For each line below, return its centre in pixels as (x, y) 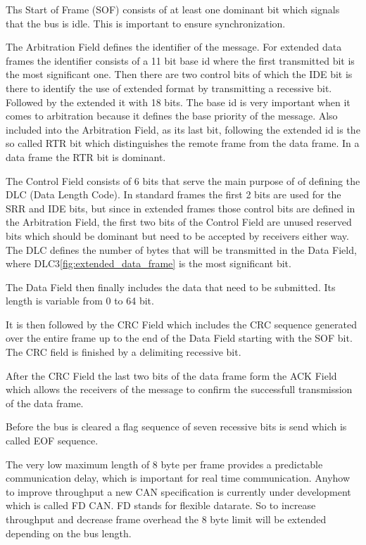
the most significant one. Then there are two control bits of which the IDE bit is (179, 74)
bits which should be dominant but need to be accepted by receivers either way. (177, 235)
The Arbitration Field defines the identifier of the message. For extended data (174, 47)
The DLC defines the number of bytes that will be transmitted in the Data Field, (181, 249)
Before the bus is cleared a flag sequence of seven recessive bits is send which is (176, 427)
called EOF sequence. (52, 441)
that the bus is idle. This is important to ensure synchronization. (146, 23)
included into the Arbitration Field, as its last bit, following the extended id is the (183, 129)
